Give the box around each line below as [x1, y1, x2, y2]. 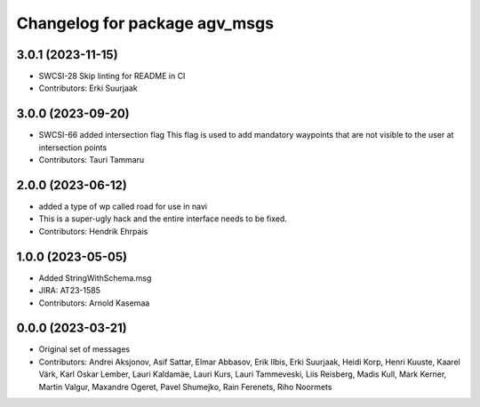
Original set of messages [38, 344, 131, 355]
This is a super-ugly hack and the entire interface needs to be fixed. [38, 213, 288, 224]
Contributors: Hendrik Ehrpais [38, 226, 148, 236]
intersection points [38, 142, 108, 153]
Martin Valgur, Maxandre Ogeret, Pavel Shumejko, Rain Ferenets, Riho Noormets [38, 381, 332, 392]
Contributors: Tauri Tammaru [38, 155, 145, 165]
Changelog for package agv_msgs [16, 13, 275, 33]
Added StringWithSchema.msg [38, 272, 152, 283]
